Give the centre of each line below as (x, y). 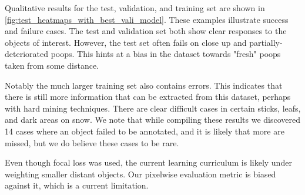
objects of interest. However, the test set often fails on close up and (126, 42)
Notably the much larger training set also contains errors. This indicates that (144, 85)
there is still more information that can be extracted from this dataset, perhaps (148, 97)
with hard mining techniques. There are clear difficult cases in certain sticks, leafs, (153, 108)
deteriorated (26, 54)
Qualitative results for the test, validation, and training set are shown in (135, 8)
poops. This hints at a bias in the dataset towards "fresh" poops (166, 54)
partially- (266, 42)
